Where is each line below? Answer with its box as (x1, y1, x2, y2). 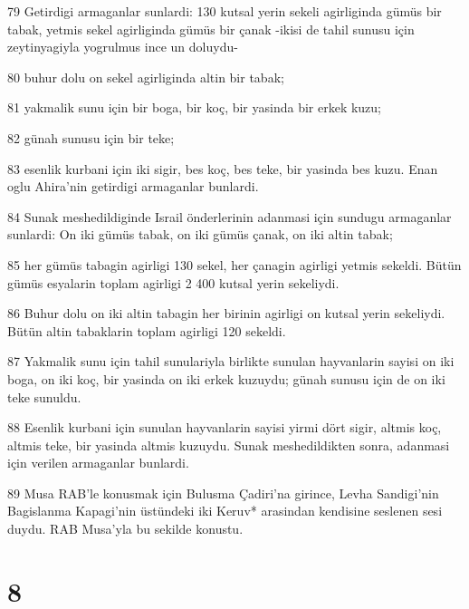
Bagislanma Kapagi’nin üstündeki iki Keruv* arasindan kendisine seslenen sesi (7, 501, 443, 520)
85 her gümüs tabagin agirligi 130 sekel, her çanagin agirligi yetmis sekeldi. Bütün (7, 255, 462, 274)
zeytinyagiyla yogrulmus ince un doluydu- (7, 37, 238, 56)
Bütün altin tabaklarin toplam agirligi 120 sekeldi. (7, 321, 286, 340)
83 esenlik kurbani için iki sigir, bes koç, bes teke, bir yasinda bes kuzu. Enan (7, 159, 438, 178)
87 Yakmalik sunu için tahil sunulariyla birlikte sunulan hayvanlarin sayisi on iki (7, 352, 455, 371)
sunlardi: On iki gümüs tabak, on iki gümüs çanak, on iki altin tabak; (7, 225, 393, 244)
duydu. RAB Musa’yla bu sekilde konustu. (7, 519, 244, 538)
